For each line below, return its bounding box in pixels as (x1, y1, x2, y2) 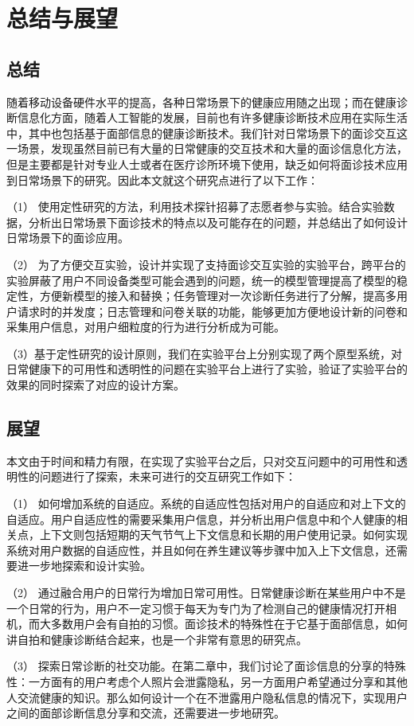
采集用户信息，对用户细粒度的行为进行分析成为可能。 (6, 318, 285, 335)
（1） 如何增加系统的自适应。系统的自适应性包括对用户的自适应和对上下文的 (6, 495, 406, 512)
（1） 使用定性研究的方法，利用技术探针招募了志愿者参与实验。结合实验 (6, 198, 384, 215)
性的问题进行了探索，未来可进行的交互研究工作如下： (17, 468, 296, 485)
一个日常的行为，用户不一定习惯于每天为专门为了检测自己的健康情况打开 (6, 599, 385, 616)
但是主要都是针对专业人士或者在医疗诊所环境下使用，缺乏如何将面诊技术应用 (6, 155, 408, 172)
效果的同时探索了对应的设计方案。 (6, 377, 185, 393)
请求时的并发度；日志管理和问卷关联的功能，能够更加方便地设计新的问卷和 (17, 302, 408, 319)
